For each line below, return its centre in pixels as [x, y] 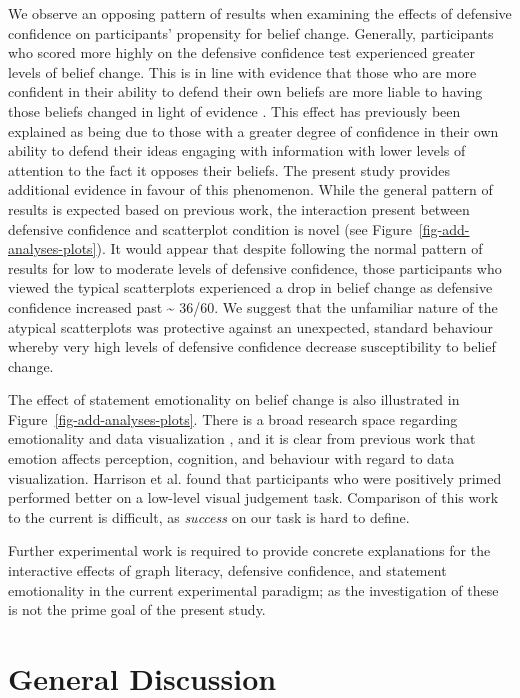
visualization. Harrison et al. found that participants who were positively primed [255, 477]
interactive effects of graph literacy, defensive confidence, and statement [227, 570]
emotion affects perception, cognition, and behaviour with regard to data [231, 458]
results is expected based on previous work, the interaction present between [239, 208]
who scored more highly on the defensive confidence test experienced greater [242, 52]
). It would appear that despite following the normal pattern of [289, 248]
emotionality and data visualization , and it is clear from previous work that [242, 438]
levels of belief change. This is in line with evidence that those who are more [242, 71]
